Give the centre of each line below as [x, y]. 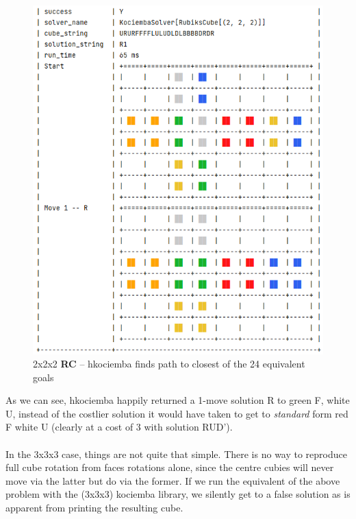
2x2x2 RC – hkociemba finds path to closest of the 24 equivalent [169, 364]
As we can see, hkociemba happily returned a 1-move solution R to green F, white [178, 400]
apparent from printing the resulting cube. [94, 508]
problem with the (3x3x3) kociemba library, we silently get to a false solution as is [178, 494]
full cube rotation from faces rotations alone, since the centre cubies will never [170, 467]
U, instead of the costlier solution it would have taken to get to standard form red [177, 413]
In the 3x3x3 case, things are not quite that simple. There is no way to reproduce [176, 454]
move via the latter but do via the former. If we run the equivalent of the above [173, 480]
